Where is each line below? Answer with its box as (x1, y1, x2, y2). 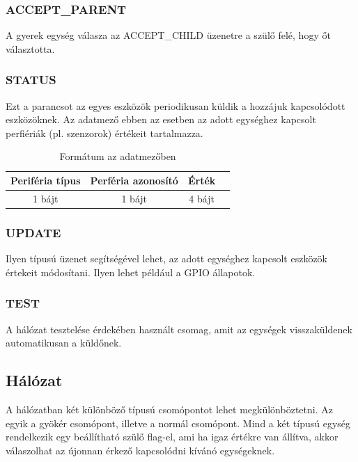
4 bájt (189, 191, 215, 205)
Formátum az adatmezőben (59, 149, 176, 164)
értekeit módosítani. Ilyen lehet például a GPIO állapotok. (6, 264, 256, 279)
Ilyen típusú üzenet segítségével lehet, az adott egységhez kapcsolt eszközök (6, 251, 327, 266)
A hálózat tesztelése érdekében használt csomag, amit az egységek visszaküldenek (6, 321, 352, 336)
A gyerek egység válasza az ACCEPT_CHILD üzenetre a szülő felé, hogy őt (6, 28, 331, 42)
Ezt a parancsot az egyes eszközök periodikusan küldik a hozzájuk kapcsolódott (6, 98, 345, 113)
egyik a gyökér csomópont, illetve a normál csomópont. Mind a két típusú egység (6, 415, 351, 430)
